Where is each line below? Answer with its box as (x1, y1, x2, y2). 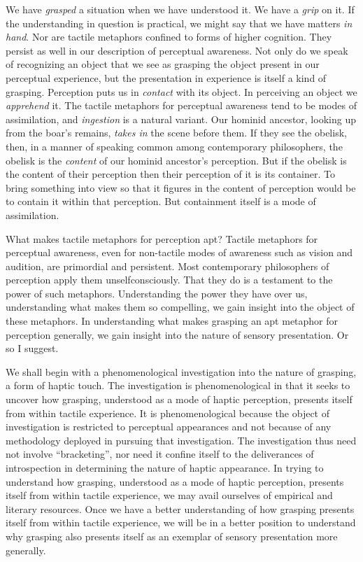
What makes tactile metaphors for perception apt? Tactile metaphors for (6, 231, 318, 246)
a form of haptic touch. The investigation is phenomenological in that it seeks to (6, 378, 350, 393)
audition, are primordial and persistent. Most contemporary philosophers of (6, 258, 329, 273)
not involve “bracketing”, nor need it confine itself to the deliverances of (6, 447, 314, 461)
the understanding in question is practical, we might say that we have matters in (6, 15, 353, 30)
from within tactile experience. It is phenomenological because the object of (6, 405, 329, 420)
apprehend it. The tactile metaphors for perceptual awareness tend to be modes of (6, 98, 357, 113)
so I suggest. (6, 341, 59, 356)
